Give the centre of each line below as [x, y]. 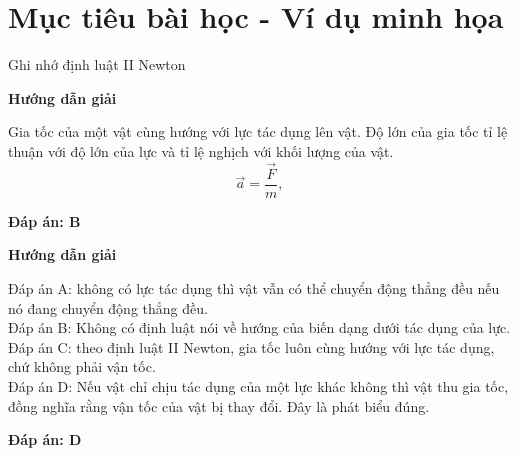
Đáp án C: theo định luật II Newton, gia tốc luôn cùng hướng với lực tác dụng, [251, 346]
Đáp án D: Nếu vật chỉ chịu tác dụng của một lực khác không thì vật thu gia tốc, [258, 385]
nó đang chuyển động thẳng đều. [108, 307]
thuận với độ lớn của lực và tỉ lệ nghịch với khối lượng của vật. [201, 150]
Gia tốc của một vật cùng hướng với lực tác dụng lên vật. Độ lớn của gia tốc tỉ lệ [258, 131]
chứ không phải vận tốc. [82, 366]
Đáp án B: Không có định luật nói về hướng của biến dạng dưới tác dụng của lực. [259, 327]
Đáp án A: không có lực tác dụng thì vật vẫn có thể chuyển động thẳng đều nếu [254, 287]
